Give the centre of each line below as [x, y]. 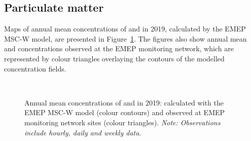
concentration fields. [35, 68]
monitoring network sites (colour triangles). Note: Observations [122, 122]
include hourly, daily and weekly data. [83, 132]
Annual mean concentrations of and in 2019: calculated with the [124, 102]
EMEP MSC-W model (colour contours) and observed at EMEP [125, 112]
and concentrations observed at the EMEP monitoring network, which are [119, 48]
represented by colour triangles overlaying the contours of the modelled [114, 58]
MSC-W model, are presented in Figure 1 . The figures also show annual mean [126, 38]
